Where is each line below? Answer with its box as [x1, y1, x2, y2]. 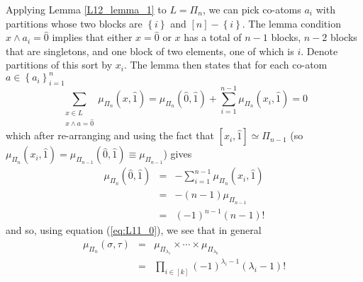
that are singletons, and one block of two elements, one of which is [6, 43, 294, 58]
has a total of [184, 30, 242, 45]
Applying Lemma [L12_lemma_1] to [6, 2, 167, 16]
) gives [163, 146, 192, 161]
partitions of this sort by [6, 57, 113, 72]
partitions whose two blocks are [6, 16, 143, 30]
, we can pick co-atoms [202, 2, 301, 16]
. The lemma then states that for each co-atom [123, 57, 328, 72]
